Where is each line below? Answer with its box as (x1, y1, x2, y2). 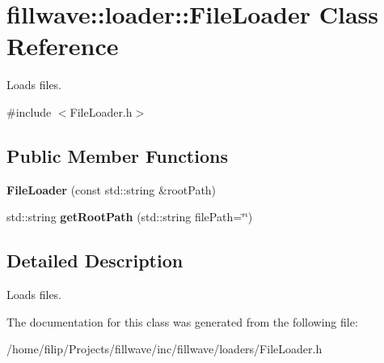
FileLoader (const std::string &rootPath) (6, 181, 217, 198)
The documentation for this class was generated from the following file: (6, 313, 358, 330)
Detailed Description (6, 248, 184, 273)
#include (6, 103, 52, 120)
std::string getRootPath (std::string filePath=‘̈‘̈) (6, 208, 253, 225)
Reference (6, 29, 119, 62)
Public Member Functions (6, 143, 228, 168)
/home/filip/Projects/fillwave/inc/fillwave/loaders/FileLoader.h (6, 340, 323, 357)
